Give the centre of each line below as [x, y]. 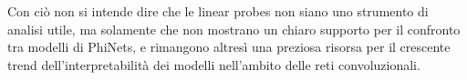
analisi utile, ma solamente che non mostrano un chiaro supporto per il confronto [234, 29]
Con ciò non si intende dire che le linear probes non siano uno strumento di [218, 11]
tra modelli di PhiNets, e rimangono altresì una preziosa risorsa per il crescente [229, 47]
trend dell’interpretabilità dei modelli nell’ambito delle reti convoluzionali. [214, 64]
